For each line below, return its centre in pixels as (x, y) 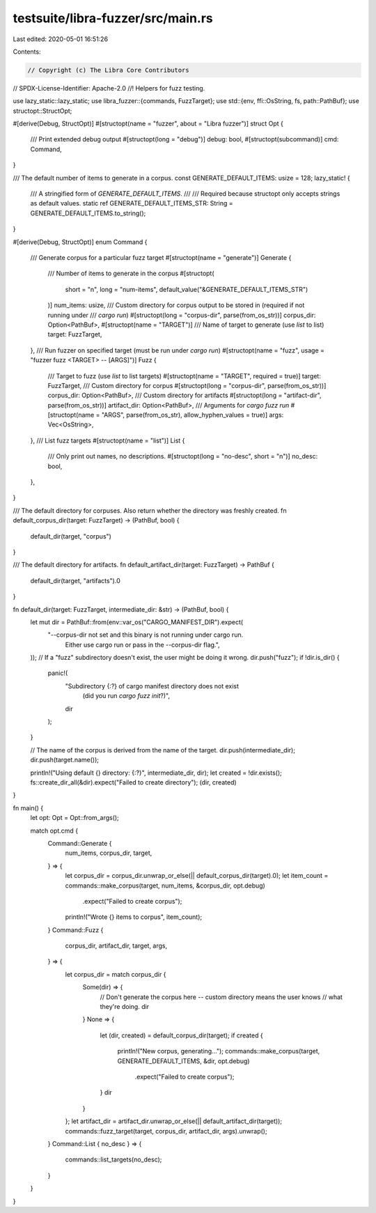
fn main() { (28, 808)
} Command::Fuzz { (76, 929)
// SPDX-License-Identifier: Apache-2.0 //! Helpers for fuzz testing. (109, 88)
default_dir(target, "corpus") (71, 536)
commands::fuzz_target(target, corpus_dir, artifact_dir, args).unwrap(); (166, 1131)
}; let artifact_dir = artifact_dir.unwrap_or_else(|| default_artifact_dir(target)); (173, 1121)
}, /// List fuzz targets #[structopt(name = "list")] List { (108, 440)
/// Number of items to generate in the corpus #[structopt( (131, 273)
